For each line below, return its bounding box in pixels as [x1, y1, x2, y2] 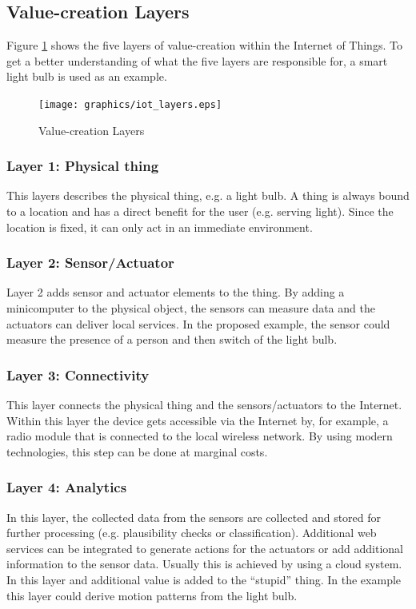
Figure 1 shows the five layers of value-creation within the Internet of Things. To [6, 37, 402, 54]
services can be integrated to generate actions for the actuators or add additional [6, 539, 403, 556]
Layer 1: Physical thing [6, 156, 159, 176]
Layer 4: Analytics [6, 477, 127, 497]
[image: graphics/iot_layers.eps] [38, 98, 222, 110]
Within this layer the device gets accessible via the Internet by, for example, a [6, 412, 389, 428]
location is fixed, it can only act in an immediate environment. [6, 218, 313, 235]
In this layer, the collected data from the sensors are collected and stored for [6, 508, 382, 525]
